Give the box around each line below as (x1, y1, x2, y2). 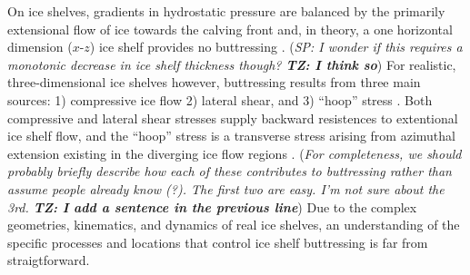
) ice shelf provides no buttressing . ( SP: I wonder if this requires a (89, 37, 463, 56)
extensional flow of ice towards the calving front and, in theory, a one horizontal (7, 19, 453, 38)
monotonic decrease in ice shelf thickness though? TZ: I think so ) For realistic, (7, 54, 456, 74)
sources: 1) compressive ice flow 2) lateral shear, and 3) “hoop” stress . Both (7, 90, 433, 109)
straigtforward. (7, 250, 90, 270)
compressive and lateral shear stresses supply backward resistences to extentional (7, 108, 458, 127)
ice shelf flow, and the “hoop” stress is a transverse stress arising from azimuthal (7, 126, 455, 145)
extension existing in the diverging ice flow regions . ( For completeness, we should (7, 143, 462, 162)
